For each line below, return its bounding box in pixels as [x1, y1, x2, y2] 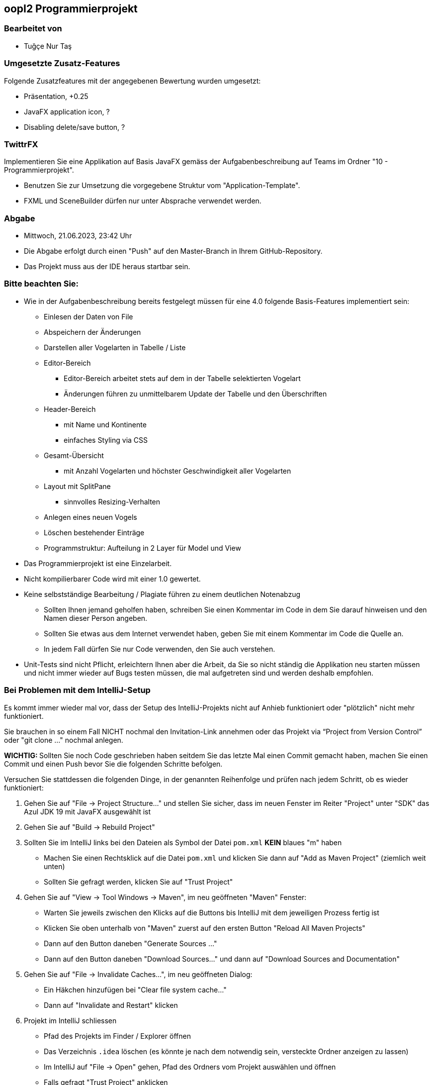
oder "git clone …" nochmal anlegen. [4, 735, 123, 744]
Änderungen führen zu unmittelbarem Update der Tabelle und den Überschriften [64, 389, 327, 398]
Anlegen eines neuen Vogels [44, 512, 137, 521]
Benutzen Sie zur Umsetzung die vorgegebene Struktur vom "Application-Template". [24, 181, 300, 190]
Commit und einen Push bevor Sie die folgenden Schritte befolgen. [4, 759, 223, 768]
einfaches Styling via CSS [64, 435, 148, 444]
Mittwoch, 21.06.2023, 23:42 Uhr [24, 231, 132, 240]
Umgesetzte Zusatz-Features [4, 58, 120, 69]
